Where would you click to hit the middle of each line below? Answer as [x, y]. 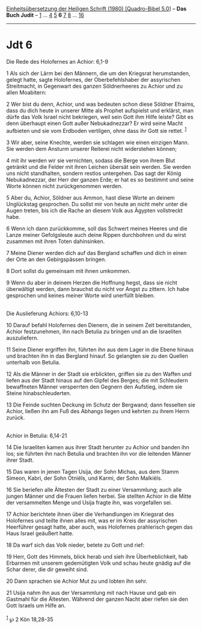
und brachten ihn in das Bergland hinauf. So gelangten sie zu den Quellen [97, 356]
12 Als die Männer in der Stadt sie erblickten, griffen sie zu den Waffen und [99, 374]
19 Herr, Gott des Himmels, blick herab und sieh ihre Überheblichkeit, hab [97, 556]
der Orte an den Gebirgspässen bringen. [56, 259]
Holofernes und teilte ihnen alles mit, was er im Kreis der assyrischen [92, 520]
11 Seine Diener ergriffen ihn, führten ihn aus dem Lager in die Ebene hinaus [100, 349]
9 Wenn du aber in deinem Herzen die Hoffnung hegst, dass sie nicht [92, 283]
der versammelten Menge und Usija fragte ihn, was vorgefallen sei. [89, 502]
